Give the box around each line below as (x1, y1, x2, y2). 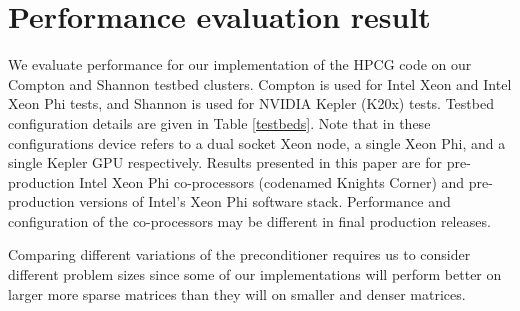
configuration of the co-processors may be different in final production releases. (8, 210, 491, 231)
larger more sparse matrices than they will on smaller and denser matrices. (8, 283, 466, 304)
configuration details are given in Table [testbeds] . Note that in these (8, 112, 431, 133)
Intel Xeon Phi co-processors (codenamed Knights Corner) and (79, 171, 465, 192)
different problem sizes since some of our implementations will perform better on (8, 264, 502, 285)
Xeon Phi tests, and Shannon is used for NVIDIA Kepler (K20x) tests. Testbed (8, 93, 494, 114)
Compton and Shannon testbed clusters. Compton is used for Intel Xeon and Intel (8, 73, 512, 94)
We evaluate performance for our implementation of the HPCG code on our (8, 54, 472, 75)
